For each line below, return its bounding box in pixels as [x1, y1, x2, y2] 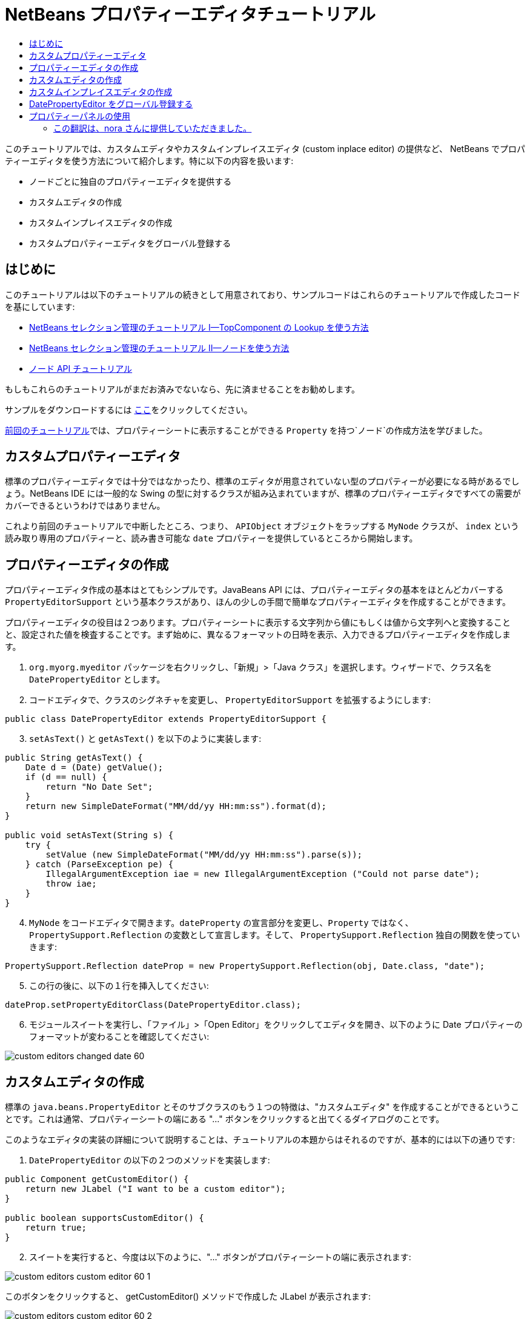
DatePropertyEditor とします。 [29, 674, 165, 685]
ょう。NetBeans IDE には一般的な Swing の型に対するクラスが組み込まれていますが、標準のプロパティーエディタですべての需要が [5, 488, 521, 499]
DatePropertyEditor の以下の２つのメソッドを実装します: [29, 1155, 270, 1166]
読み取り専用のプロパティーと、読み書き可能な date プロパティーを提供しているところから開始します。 [5, 533, 418, 544]
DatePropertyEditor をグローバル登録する [29, 98, 193, 109]
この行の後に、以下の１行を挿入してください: [29, 980, 209, 991]
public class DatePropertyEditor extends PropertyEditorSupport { [5, 714, 327, 724]
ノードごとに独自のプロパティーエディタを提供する [29, 176, 232, 187]
